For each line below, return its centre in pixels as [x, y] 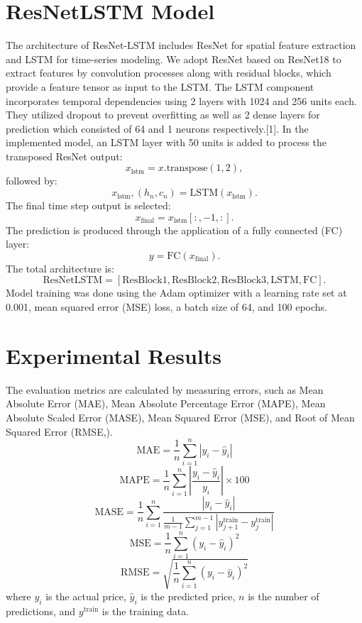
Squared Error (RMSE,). [59, 431]
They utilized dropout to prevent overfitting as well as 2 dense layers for [163, 115]
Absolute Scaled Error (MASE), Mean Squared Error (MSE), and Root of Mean [180, 417]
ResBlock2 [194, 281]
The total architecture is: [60, 268]
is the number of [284, 596]
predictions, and [41, 611]
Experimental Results [114, 355]
